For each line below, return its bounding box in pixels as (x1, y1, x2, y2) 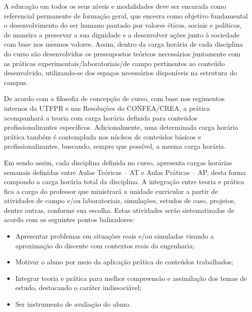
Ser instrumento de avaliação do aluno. (15, 299, 131, 309)
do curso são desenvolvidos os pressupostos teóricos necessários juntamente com (4, 48, 241, 58)
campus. (4, 77, 28, 87)
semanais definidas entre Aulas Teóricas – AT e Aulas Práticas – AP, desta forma (4, 167, 246, 177)
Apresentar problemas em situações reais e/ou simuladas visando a (15, 231, 214, 241)
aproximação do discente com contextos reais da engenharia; (15, 240, 195, 250)
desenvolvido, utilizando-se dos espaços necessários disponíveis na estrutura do (4, 68, 237, 78)
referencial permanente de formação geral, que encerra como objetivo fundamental (4, 10, 248, 20)
